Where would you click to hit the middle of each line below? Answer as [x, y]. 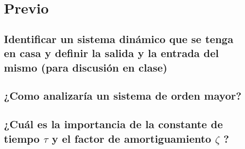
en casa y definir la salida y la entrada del [112, 53]
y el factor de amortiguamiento [131, 138]
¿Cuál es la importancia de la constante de [114, 124]
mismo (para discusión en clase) [86, 67]
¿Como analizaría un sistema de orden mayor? [123, 96]
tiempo [22, 138]
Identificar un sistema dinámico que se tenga [119, 38]
